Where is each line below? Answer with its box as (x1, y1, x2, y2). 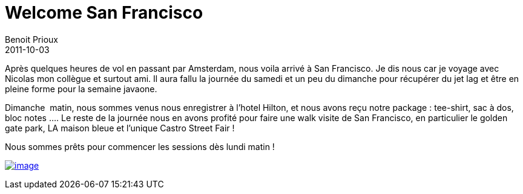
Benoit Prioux (5, 34, 58, 45)
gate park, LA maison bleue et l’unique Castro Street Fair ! (5, 122, 235, 133)
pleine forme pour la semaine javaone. (5, 83, 157, 94)
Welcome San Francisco (5, 2, 203, 23)
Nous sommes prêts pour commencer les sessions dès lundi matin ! (5, 141, 275, 152)
